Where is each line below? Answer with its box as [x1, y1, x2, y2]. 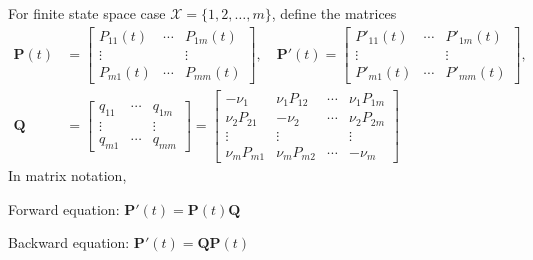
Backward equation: [8, 232, 130, 253]
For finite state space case [8, 3, 166, 23]
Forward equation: [8, 198, 120, 219]
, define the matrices [271, 3, 397, 23]
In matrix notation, [8, 165, 127, 186]
